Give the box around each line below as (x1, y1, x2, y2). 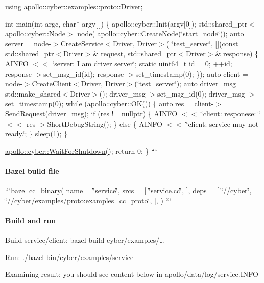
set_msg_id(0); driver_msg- (157, 88, 247, 99)
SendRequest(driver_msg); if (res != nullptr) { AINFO (5, 108, 178, 119)
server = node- (5, 38, 51, 49)
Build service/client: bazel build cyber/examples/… (5, 234, 164, 245)
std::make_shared (5, 88, 61, 99)
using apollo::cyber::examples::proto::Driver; (5, 1, 143, 11)
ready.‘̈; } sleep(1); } (5, 128, 67, 139)
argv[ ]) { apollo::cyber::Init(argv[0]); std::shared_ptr (82, 18, 248, 29)
